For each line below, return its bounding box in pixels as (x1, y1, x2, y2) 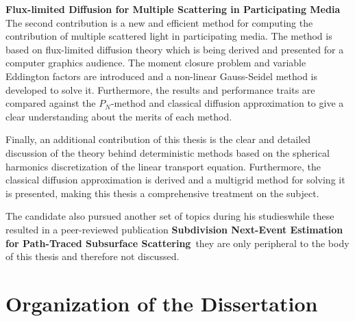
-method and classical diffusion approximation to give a (110, 96, 344, 110)
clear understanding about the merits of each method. (5, 109, 232, 123)
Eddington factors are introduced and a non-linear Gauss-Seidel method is (5, 68, 318, 83)
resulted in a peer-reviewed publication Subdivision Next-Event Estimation (5, 222, 343, 236)
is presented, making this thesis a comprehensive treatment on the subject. (5, 185, 319, 200)
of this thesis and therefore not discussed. (5, 249, 180, 264)
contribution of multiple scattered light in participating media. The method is (5, 29, 332, 43)
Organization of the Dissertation (5, 289, 318, 317)
